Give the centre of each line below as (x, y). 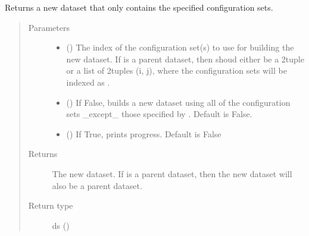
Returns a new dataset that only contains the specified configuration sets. (139, 7)
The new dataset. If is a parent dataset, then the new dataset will (172, 173)
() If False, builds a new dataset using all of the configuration (178, 102)
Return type (51, 205)
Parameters (49, 27)
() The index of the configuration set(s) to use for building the (180, 47)
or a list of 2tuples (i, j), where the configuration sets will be (177, 70)
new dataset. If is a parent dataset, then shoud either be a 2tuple (185, 59)
